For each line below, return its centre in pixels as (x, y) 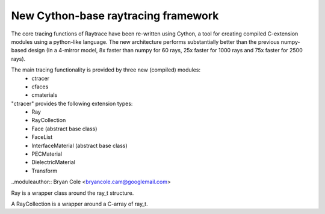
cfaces (40, 87)
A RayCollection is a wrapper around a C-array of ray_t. (79, 204)
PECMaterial (47, 154)
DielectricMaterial (53, 162)
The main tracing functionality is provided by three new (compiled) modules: (106, 70)
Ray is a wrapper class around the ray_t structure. (73, 193)
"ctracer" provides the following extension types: (72, 103)
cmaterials (45, 95)
